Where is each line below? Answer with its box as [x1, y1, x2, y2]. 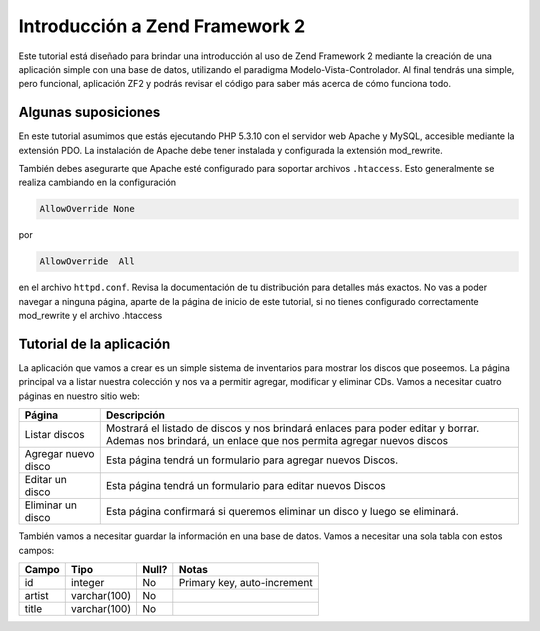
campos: [18, 544, 55, 556]
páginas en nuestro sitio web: [18, 390, 140, 402]
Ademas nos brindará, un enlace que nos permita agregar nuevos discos [105, 434, 449, 448]
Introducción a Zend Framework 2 [18, 15, 306, 37]
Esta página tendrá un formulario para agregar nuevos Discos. [105, 453, 399, 467]
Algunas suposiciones [18, 104, 161, 121]
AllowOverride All [39, 256, 135, 267]
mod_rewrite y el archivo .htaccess [18, 310, 163, 322]
